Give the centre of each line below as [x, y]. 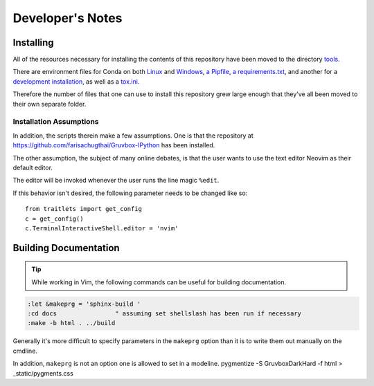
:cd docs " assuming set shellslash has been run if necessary [164, 314]
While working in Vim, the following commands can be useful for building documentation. [159, 282]
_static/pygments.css [43, 373]
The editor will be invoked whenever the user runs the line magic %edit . [116, 181]
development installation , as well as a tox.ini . [76, 81]
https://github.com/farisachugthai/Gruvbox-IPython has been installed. [114, 145]
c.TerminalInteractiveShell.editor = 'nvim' [102, 228]
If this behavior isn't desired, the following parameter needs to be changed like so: [130, 193]
